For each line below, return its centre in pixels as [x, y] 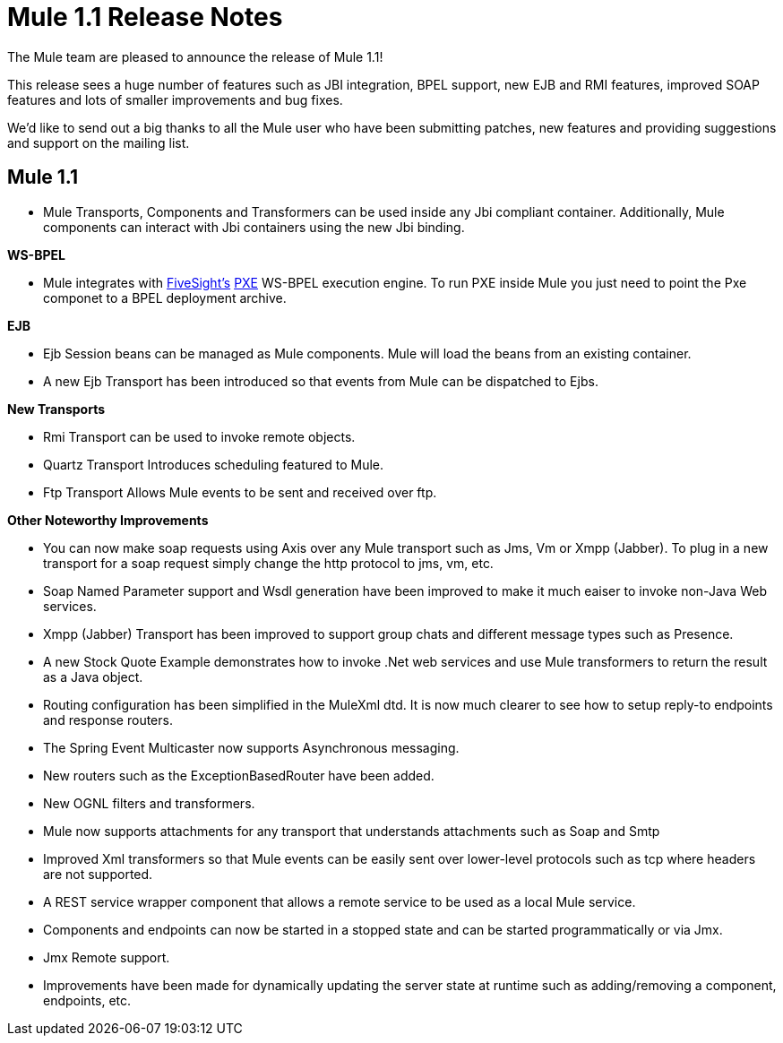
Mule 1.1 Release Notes [145, 17]
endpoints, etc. [87, 1000]
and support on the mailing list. [99, 142]
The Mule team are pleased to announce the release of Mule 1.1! [195, 56]
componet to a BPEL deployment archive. [165, 297]
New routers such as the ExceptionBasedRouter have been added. [239, 775]
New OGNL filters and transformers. [149, 803]
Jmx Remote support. [107, 957]
